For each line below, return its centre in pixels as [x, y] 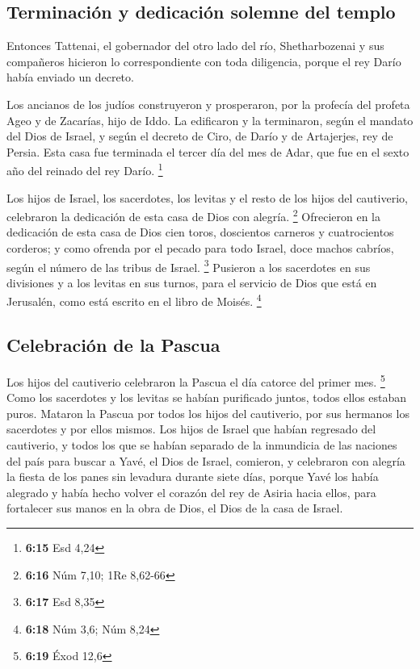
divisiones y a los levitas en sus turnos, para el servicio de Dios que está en [192, 282]
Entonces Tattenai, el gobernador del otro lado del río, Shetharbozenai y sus [195, 46]
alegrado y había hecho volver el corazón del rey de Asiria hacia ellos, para [191, 492]
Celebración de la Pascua [113, 345]
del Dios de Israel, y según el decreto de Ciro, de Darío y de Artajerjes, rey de [200, 136]
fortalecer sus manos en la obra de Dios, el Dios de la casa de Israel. [175, 508]
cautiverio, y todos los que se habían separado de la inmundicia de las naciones [202, 444]
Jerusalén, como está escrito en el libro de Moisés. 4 [134, 300]
